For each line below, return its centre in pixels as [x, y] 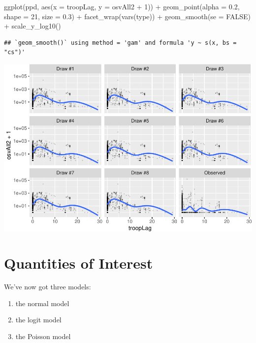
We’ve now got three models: [48, 287]
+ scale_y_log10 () [32, 26]
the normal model [42, 303]
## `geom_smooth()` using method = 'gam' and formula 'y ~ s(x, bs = [120, 43]
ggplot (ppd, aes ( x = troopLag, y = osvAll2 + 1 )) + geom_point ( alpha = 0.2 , [122, 6]
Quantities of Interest [79, 263]
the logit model [38, 320]
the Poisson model [43, 336]
